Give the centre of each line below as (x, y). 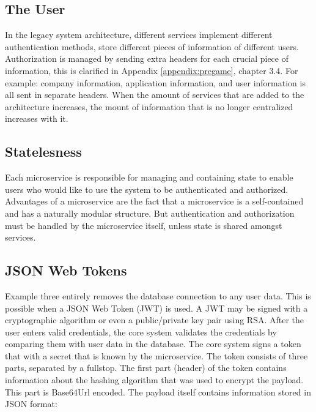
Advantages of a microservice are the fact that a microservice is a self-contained (154, 201)
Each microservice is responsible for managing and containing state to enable (149, 177)
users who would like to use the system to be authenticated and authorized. (147, 189)
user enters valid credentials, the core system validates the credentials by (141, 331)
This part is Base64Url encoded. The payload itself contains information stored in (158, 391)
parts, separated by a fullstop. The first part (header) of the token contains (146, 368)
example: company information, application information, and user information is (155, 82)
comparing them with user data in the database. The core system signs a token (153, 344)
